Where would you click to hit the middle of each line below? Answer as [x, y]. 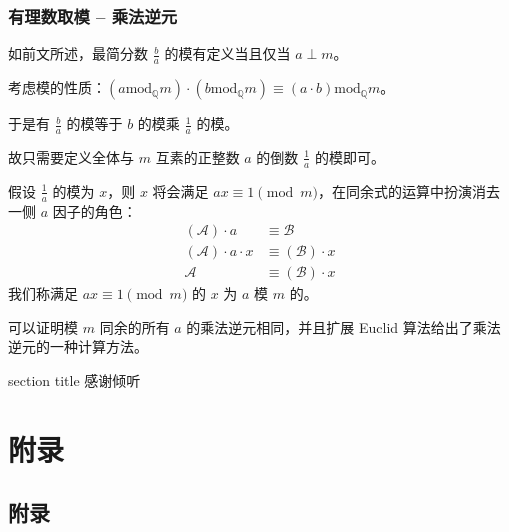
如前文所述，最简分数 [78, 53]
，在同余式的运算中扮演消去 [408, 190]
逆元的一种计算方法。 [78, 346]
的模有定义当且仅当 [227, 53]
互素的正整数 [197, 156]
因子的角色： [94, 210]
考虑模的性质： [57, 87]
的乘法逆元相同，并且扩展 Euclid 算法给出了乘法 [343, 326]
